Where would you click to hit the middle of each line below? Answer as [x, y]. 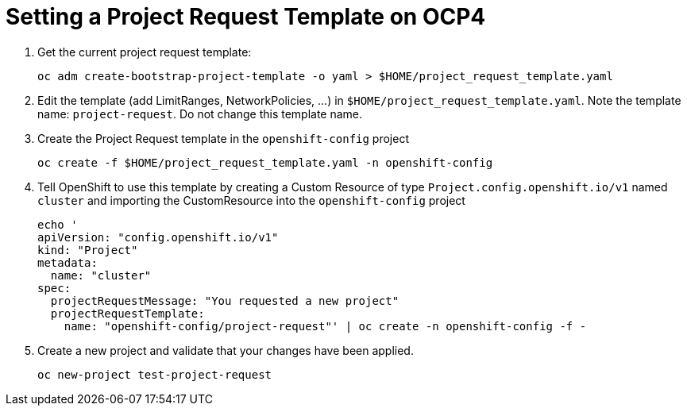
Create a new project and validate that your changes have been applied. [226, 350]
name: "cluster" [101, 275]
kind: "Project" [88, 250]
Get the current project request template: [145, 52]
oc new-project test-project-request [155, 374]
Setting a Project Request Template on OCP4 [246, 17]
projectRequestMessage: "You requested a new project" [225, 300]
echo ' [58, 224]
